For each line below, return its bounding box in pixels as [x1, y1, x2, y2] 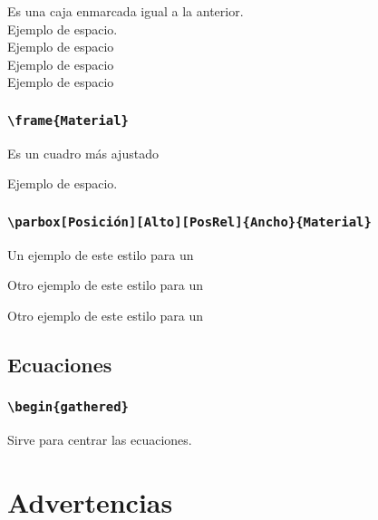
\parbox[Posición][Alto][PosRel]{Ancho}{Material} [7, 214, 372, 229]
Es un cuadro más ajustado [7, 143, 159, 162]
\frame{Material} [7, 112, 129, 128]
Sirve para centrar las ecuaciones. [7, 430, 192, 449]
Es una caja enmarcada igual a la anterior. [7, 2, 244, 20]
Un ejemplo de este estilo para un [7, 245, 194, 264]
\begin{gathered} [7, 400, 129, 415]
